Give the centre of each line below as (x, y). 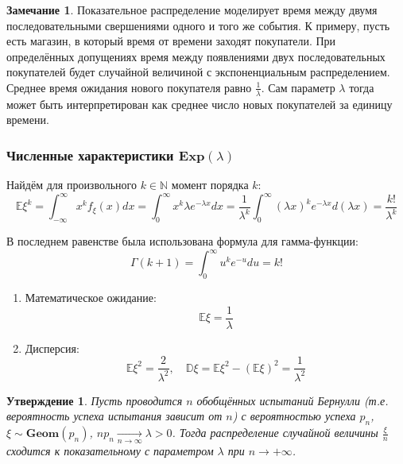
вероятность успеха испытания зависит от (114, 416)
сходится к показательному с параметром (110, 451)
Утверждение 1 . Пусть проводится (95, 400)
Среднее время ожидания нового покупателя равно (129, 87)
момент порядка (210, 185)
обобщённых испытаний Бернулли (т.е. (293, 400)
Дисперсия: (52, 348)
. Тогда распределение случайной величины (275, 433)
